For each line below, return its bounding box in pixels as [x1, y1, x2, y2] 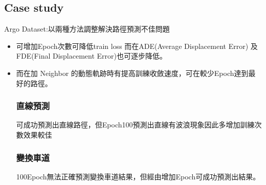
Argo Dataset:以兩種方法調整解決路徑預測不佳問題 [4, 23, 170, 34]
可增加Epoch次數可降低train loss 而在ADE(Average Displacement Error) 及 [16, 40, 258, 51]
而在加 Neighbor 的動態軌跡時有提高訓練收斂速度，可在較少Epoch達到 [16, 67, 249, 78]
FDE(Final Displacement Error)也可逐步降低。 [16, 50, 167, 61]
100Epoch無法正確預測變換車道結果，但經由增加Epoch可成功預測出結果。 [16, 171, 260, 181]
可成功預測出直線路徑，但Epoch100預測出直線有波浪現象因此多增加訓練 [16, 119, 255, 130]
